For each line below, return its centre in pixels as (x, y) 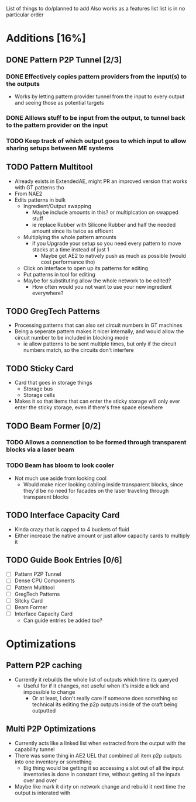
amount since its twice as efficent (73, 231)
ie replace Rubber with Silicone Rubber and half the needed (104, 224)
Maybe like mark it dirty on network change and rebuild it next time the (100, 786)
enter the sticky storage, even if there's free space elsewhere (89, 407)
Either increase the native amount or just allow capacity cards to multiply (102, 535)
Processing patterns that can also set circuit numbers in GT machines (98, 325)
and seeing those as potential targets (59, 102)
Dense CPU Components (44, 580)
